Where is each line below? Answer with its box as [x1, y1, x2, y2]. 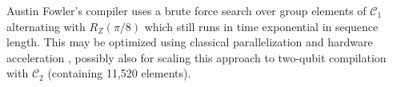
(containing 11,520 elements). [47, 65, 191, 81]
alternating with [6, 18, 86, 34]
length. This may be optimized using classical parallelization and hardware [6, 34, 373, 50]
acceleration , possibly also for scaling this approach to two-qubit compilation [6, 49, 387, 65]
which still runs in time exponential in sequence [144, 18, 379, 34]
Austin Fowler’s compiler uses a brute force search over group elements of [6, 2, 367, 18]
